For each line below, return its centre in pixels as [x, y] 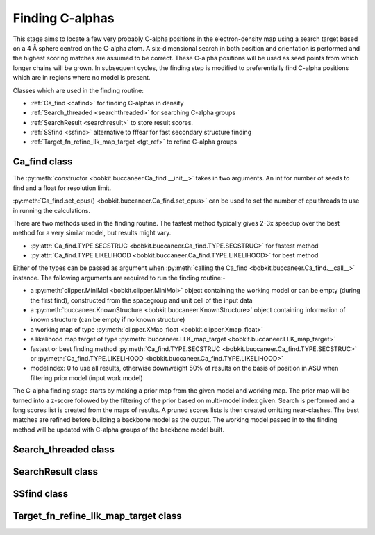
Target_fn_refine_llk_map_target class [97, 516]
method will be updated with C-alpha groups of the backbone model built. [119, 430]
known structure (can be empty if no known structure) [108, 320]
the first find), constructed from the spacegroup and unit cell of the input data [141, 300]
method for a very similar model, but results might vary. [92, 233]
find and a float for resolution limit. [62, 188]
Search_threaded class [64, 449]
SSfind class [41, 494]
